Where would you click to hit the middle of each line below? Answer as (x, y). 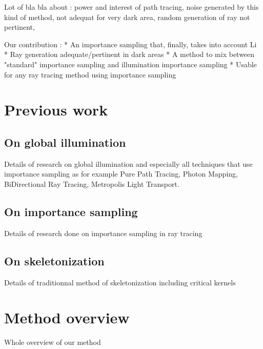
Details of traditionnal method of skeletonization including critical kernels (120, 282)
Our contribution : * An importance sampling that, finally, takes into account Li (130, 44)
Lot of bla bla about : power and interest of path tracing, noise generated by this (131, 7)
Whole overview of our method (53, 342)
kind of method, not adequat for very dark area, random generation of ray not (127, 17)
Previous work (56, 110)
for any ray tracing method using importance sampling (90, 74)
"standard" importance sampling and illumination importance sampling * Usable (130, 64)
